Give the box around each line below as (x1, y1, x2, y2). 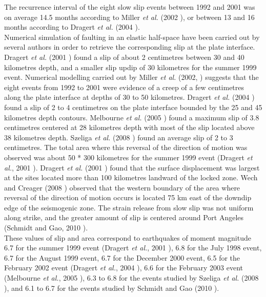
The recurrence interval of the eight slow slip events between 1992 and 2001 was (4, 2, 255, 12)
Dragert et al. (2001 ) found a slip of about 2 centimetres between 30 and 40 (4, 51, 244, 62)
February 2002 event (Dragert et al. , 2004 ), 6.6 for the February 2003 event (4, 262, 243, 273)
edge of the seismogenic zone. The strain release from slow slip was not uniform (4, 202, 254, 213)
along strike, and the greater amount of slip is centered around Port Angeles (4, 212, 244, 223)
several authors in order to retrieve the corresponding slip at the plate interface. (4, 41, 255, 52)
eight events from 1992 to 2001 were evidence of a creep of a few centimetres (4, 81, 244, 92)
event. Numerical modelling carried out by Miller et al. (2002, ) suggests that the (4, 72, 259, 82)
